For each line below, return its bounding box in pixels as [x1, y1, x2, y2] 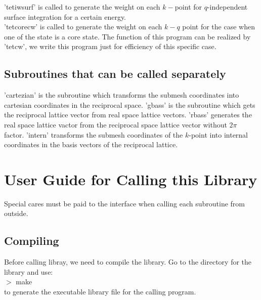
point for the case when [182, 21, 255, 32]
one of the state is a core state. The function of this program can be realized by [4, 31, 251, 41]
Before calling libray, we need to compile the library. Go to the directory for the [4, 256, 252, 267]
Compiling [4, 233, 59, 248]
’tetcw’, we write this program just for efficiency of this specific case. [4, 41, 216, 52]
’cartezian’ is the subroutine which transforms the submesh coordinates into [4, 90, 239, 100]
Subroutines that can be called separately [4, 66, 226, 81]
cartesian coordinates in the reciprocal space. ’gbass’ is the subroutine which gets [4, 99, 255, 110]
